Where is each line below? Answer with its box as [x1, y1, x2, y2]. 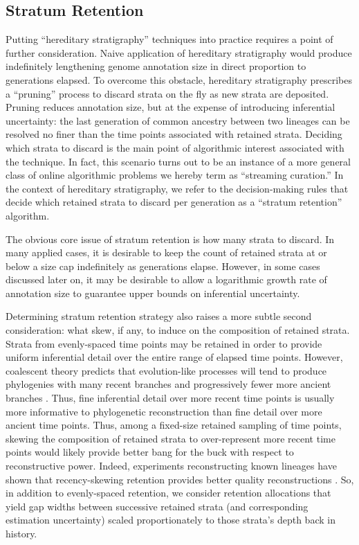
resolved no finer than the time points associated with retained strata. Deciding [6, 127, 342, 141]
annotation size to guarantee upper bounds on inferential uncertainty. [6, 285, 300, 300]
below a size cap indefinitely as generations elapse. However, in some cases [6, 258, 320, 273]
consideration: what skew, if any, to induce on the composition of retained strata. [6, 323, 350, 337]
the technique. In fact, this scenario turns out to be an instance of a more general [6, 154, 351, 168]
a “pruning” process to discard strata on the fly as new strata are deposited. [6, 86, 329, 100]
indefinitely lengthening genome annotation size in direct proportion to [6, 59, 306, 73]
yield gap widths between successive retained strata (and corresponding [6, 499, 309, 513]
